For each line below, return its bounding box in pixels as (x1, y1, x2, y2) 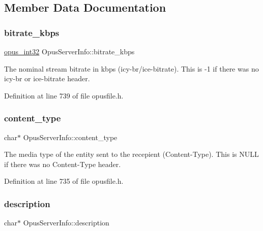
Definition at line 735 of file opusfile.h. (4, 176, 124, 186)
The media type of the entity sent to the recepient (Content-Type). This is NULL (4, 149, 259, 159)
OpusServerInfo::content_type (23, 131, 118, 142)
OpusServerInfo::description (23, 217, 109, 228)
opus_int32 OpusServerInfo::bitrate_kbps (4, 46, 135, 56)
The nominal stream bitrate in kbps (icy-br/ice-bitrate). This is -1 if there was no (4, 63, 259, 74)
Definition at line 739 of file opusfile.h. (4, 90, 124, 101)
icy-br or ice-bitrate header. (4, 73, 90, 84)
